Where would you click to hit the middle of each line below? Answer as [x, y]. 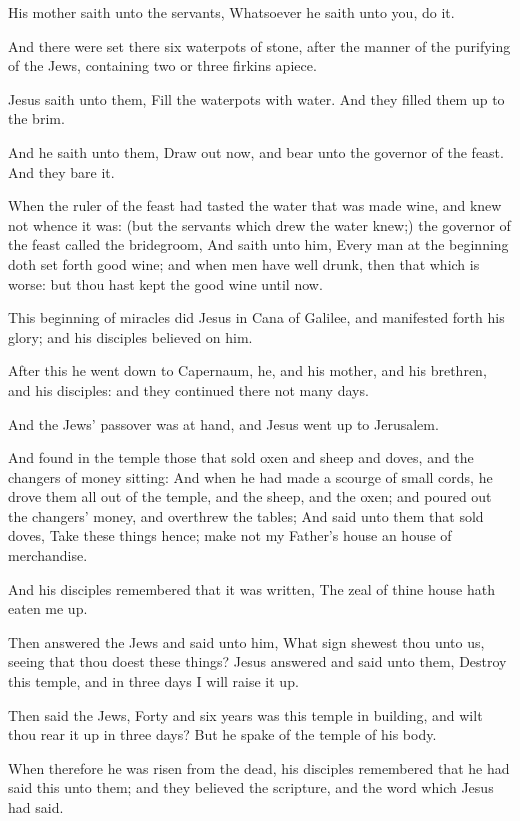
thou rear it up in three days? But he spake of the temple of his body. [222, 734]
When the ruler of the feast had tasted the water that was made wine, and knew [255, 205]
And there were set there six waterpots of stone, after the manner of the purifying [259, 45]
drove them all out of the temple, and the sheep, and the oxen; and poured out [250, 496]
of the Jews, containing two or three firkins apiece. [162, 65]
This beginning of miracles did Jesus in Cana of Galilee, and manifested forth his [256, 317]
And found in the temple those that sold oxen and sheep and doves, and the [241, 457]
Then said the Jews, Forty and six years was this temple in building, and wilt [245, 714]
